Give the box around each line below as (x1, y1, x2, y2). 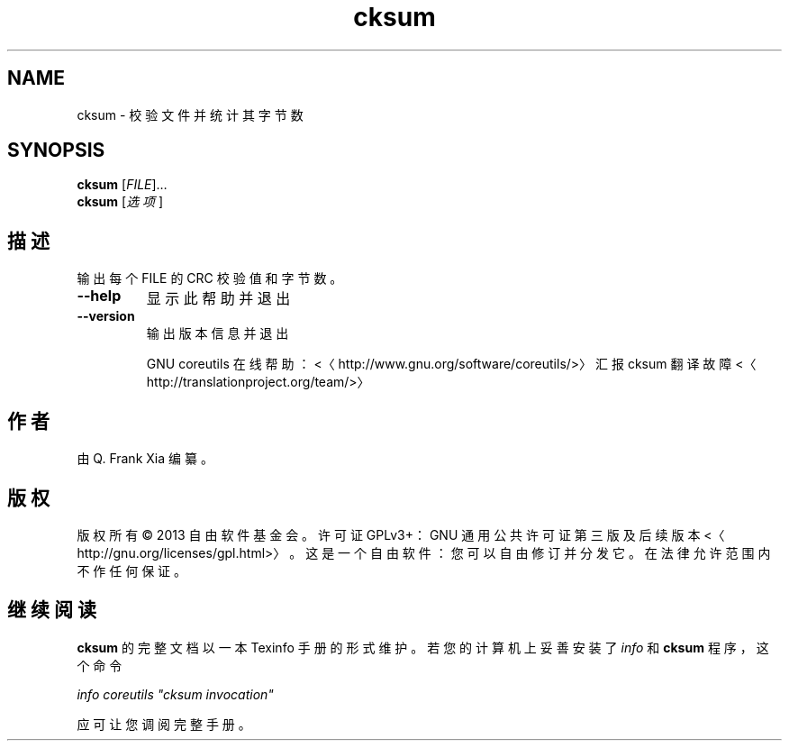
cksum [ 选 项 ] (77, 194, 164, 210)
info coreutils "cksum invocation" (77, 686, 274, 702)
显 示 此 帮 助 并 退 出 (146, 289, 291, 308)
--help (77, 287, 122, 306)
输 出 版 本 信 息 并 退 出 (146, 325, 289, 342)
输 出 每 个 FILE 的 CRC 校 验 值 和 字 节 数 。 (77, 270, 343, 287)
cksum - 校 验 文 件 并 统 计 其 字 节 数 (77, 106, 304, 123)
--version (77, 308, 135, 324)
